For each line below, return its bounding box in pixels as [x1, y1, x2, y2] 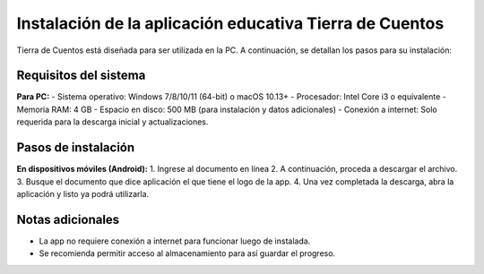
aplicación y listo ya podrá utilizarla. [16, 188, 150, 199]
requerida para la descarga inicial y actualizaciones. [16, 116, 209, 127]
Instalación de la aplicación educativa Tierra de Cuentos [16, 13, 445, 33]
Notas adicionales [16, 211, 120, 227]
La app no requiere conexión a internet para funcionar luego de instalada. [39, 235, 311, 246]
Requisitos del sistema [16, 68, 146, 83]
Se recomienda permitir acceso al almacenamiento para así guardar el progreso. [39, 248, 336, 259]
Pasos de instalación [16, 140, 135, 156]
